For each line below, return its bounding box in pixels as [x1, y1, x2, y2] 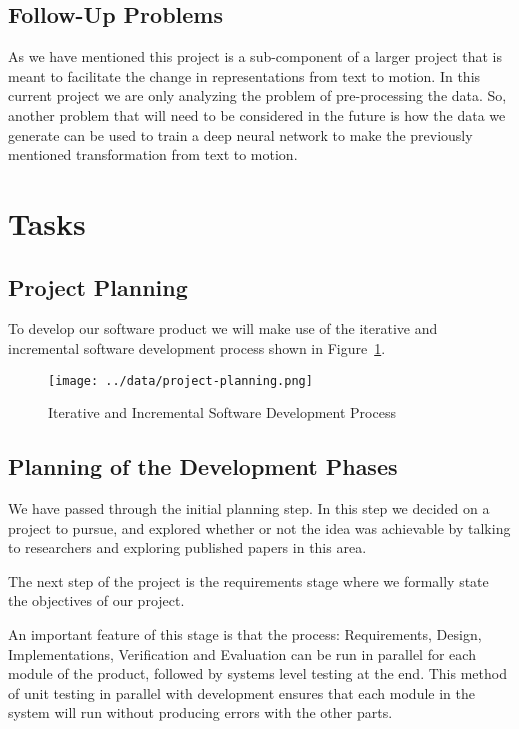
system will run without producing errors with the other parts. [8, 702, 393, 723]
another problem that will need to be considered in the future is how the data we [8, 104, 506, 125]
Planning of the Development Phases [8, 451, 398, 482]
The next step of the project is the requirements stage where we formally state [8, 570, 489, 591]
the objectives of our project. [8, 590, 185, 611]
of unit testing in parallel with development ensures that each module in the [8, 682, 475, 703]
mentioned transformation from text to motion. [8, 144, 298, 165]
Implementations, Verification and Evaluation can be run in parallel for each [8, 643, 476, 664]
